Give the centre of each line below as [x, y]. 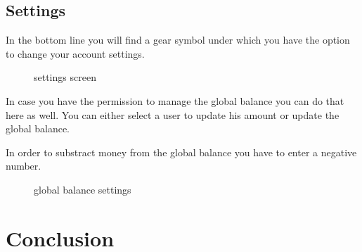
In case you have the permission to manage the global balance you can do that [175, 100]
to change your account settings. [75, 53]
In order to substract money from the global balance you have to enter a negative [181, 152]
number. [24, 166]
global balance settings [83, 189]
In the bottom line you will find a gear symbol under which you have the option [178, 40]
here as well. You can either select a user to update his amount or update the [173, 114]
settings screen [65, 77]
